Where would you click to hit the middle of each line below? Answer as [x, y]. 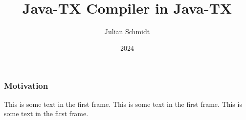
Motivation [26, 86]
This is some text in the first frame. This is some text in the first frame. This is [123, 104]
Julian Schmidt [127, 31]
